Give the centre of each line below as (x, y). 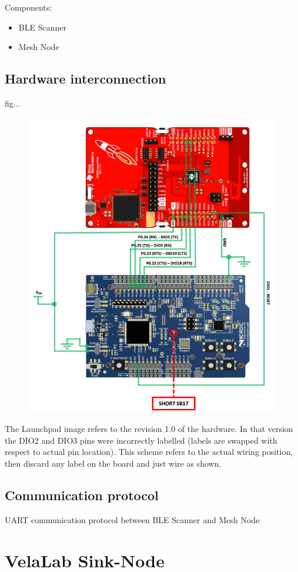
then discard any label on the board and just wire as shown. (113, 463)
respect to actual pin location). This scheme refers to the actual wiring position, (149, 452)
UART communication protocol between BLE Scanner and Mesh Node (132, 519)
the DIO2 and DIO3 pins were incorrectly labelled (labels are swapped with (141, 440)
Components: (29, 7)
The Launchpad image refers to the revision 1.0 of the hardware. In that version (149, 429)
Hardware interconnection (86, 79)
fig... (13, 103)
